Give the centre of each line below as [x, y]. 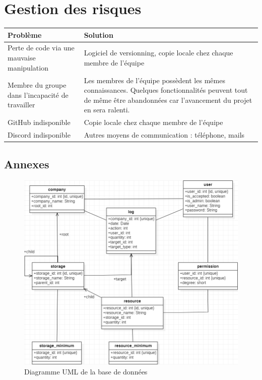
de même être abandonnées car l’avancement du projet [168, 100]
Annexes [27, 164]
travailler [21, 105]
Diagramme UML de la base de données [86, 371]
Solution [99, 35]
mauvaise [22, 58]
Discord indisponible [39, 134]
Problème [25, 35]
